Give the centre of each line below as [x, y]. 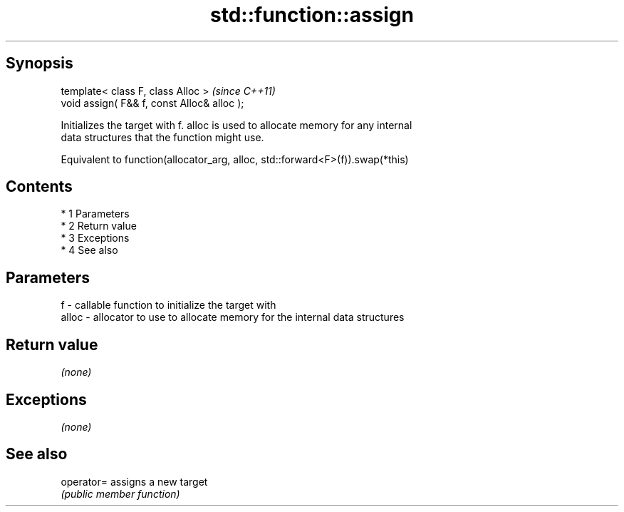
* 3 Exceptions [95, 238]
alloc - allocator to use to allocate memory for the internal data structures [233, 317]
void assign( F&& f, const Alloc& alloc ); [152, 103]
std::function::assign [312, 15]
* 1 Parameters [95, 214]
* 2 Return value [99, 226]
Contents [39, 187]
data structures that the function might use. [162, 137]
